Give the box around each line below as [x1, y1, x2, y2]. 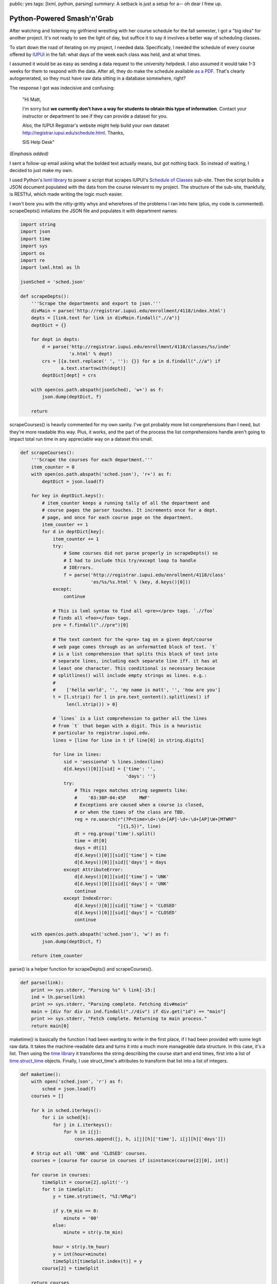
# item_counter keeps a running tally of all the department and [42, 500, 210, 506]
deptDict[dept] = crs [42, 372, 96, 379]
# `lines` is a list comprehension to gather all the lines [52, 715, 207, 722]
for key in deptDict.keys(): [31, 493, 105, 499]
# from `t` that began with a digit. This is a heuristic [52, 723, 202, 729]
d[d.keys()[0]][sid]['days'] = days [74, 859, 167, 865]
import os [20, 250, 45, 256]
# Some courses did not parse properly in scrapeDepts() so [63, 550, 218, 556]
